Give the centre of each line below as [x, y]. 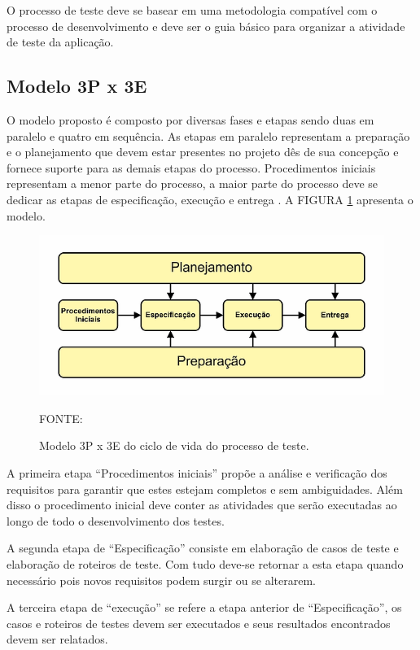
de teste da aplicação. [60, 42]
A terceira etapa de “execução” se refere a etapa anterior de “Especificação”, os [204, 607]
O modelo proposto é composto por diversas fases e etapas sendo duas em [190, 119]
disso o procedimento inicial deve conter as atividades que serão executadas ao [202, 505]
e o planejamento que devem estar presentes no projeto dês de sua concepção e [203, 152]
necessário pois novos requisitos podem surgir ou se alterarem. [161, 580]
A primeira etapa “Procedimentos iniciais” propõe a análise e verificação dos [197, 473]
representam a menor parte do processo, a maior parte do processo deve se [192, 183]
